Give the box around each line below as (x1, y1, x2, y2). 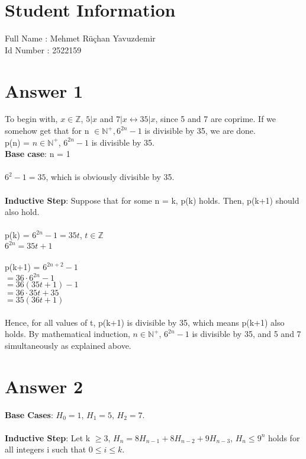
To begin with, (5, 113, 58, 125)
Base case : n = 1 (5, 147, 70, 160)
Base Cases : (5, 408, 53, 421)
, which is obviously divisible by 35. (46, 171, 175, 183)
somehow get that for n (5, 124, 89, 137)
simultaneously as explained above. (5, 339, 131, 351)
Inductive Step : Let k (5, 431, 91, 444)
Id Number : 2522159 (5, 43, 82, 56)
